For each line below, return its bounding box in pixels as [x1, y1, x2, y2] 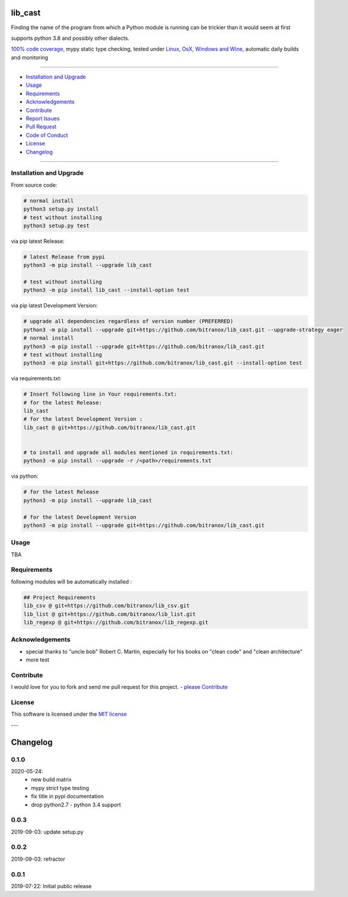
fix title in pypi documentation [31, 793, 104, 800]
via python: [11, 473, 39, 480]
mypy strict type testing [31, 784, 89, 791]
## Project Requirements [23, 594, 96, 601]
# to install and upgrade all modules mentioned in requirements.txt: [23, 449, 234, 456]
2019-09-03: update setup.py [11, 828, 84, 835]
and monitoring [11, 54, 49, 61]
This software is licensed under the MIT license [11, 711, 127, 718]
